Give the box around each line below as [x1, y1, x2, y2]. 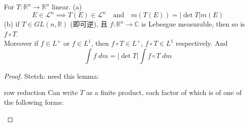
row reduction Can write [4, 87, 78, 97]
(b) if [4, 19, 20, 29]
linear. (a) [52, 1, 82, 11]
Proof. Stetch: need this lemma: [4, 70, 99, 81]
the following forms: [4, 97, 64, 107]
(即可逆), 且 [70, 19, 108, 29]
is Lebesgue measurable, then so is [141, 19, 245, 29]
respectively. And [176, 38, 228, 48]
